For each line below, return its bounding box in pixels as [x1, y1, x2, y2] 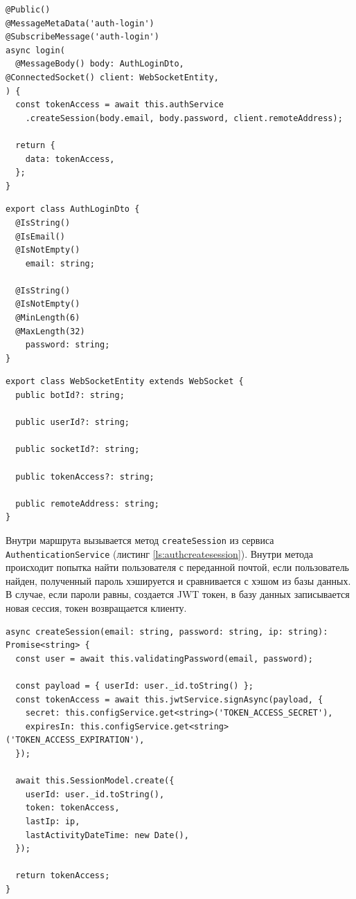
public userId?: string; [15, 417, 130, 428]
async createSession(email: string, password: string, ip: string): [6, 626, 328, 637]
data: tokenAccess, [25, 154, 115, 164]
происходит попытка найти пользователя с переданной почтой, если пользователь [6, 560, 350, 574]
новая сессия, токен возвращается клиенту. [6, 601, 187, 615]
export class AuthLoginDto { [6, 204, 140, 215]
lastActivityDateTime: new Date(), [25, 830, 189, 840]
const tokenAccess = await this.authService [15, 100, 224, 110]
